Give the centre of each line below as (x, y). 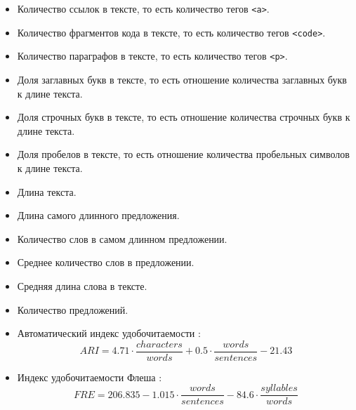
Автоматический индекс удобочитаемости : (109, 333)
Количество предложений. (73, 309)
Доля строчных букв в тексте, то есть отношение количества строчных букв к (184, 117)
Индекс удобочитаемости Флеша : (90, 377)
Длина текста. (47, 191)
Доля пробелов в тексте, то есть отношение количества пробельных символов (183, 154)
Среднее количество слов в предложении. (106, 262)
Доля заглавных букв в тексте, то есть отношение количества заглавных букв (182, 79)
